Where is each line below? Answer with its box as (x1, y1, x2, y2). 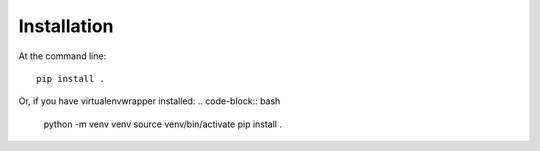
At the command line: (18, 50, 107, 62)
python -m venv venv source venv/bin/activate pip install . (43, 118, 282, 130)
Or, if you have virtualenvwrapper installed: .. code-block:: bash (18, 95, 281, 107)
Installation (18, 15, 114, 37)
